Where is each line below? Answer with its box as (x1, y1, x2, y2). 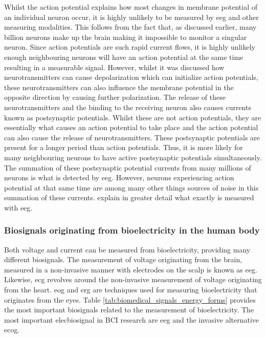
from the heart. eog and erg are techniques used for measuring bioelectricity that (4, 284, 257, 295)
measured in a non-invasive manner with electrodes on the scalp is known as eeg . (4, 264, 257, 274)
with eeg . (4, 202, 33, 213)
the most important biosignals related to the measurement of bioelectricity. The (4, 304, 254, 315)
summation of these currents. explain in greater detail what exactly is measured (4, 192, 254, 203)
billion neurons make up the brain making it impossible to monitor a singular (4, 31, 247, 42)
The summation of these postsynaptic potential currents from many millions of (4, 162, 251, 173)
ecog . (4, 324, 20, 335)
